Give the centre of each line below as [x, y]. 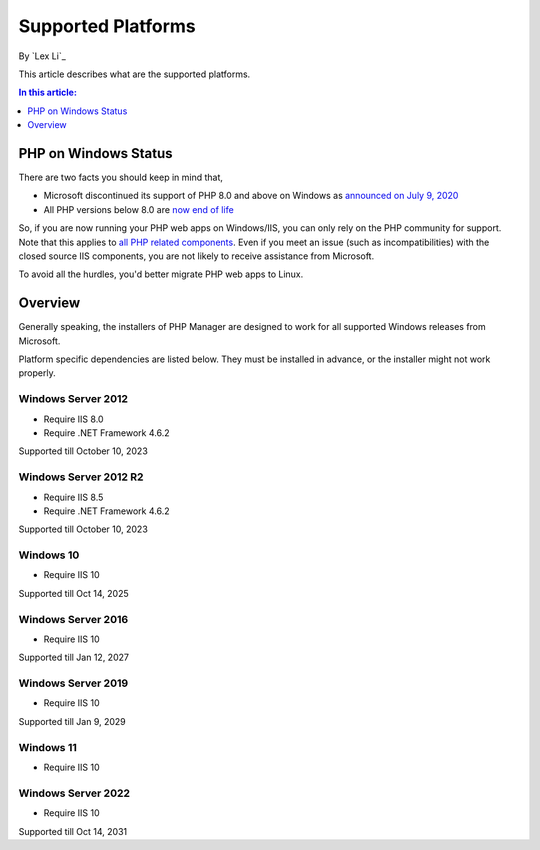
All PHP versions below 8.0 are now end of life [138, 209]
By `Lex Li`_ [42, 56]
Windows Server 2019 [73, 683]
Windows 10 [49, 555]
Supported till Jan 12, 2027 [74, 657]
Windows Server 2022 [74, 793]
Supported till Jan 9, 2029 [72, 721]
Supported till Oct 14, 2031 [73, 831]
